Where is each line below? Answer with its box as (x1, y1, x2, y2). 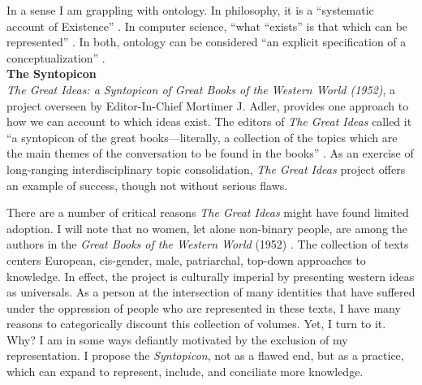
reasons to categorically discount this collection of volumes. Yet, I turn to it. (6, 315, 386, 332)
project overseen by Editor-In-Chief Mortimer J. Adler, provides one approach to (6, 97, 409, 114)
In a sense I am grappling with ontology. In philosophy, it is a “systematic (6, 2, 374, 18)
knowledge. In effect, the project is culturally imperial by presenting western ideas (6, 267, 415, 284)
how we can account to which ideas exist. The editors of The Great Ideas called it (6, 113, 412, 130)
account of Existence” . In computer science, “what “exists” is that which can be (6, 17, 408, 34)
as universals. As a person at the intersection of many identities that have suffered (6, 283, 416, 301)
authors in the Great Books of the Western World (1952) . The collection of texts (6, 236, 409, 253)
